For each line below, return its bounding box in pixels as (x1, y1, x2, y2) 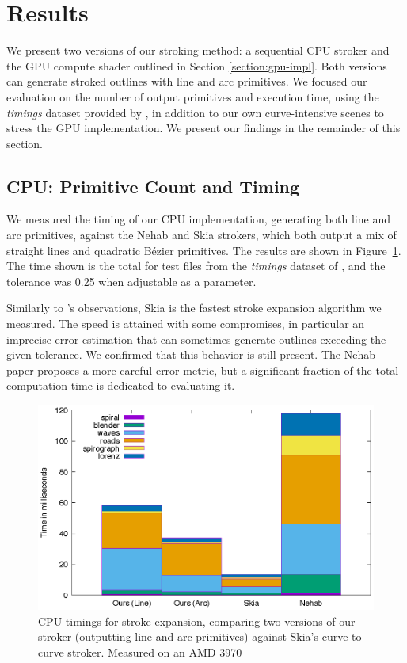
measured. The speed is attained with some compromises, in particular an (6, 315, 365, 332)
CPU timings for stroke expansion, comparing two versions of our (38, 612, 356, 629)
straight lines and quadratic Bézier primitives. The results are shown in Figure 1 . (6, 242, 401, 258)
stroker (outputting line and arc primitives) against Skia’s (38, 628, 319, 645)
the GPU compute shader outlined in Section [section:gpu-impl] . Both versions (6, 57, 387, 74)
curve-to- (321, 628, 366, 645)
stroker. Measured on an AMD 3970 (67, 643, 242, 660)
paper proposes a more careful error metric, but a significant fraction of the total (6, 361, 399, 378)
